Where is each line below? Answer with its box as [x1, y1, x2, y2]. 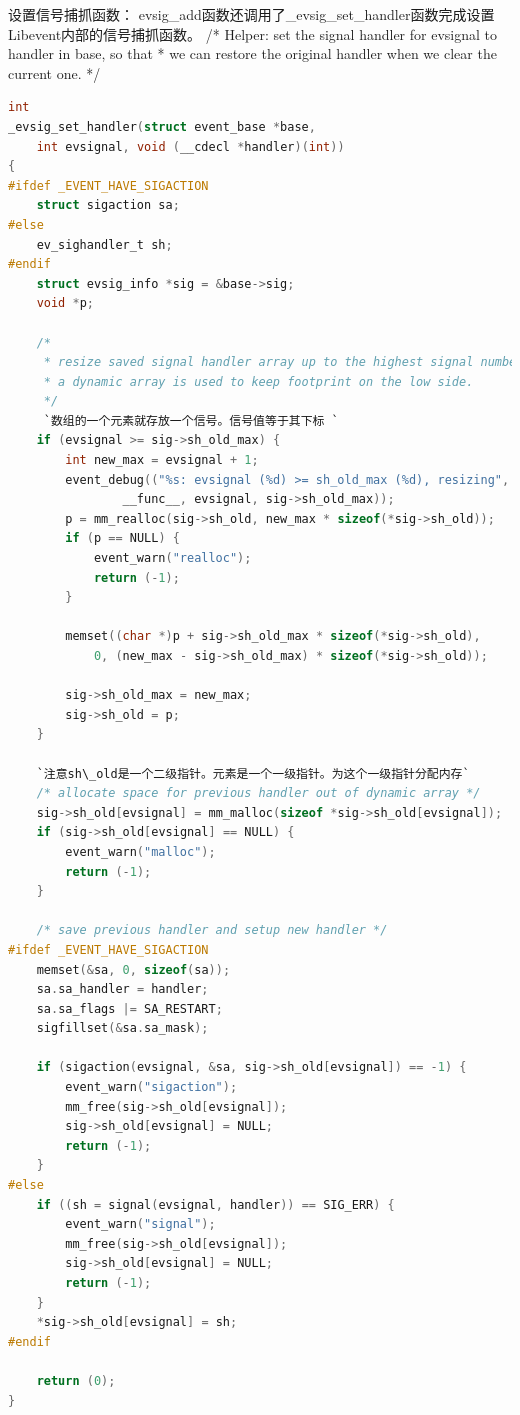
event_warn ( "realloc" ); [93, 551, 252, 566]
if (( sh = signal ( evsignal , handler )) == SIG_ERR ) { [36, 1197, 395, 1212]
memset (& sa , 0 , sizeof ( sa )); [36, 962, 231, 977]
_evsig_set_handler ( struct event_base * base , [8, 119, 316, 134]
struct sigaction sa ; [36, 198, 180, 213]
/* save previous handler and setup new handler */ [36, 923, 388, 938]
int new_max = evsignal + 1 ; [65, 453, 259, 468]
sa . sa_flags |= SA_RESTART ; [36, 1001, 223, 1016]
